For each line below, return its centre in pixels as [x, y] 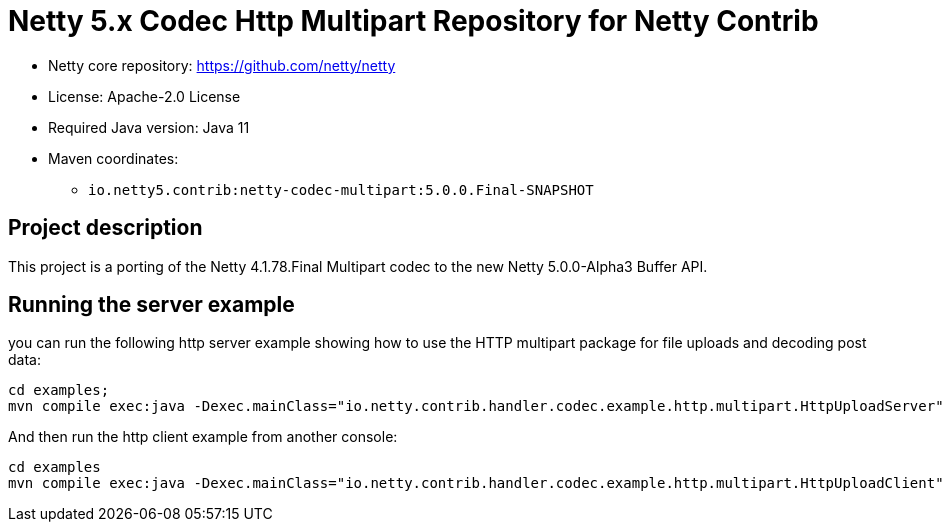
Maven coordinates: [113, 158]
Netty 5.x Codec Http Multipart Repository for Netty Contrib [413, 21]
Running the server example [151, 305]
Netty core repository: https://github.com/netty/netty [222, 65]
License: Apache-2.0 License [144, 96]
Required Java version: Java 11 [149, 127]
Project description [105, 228]
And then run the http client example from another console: [203, 437]
